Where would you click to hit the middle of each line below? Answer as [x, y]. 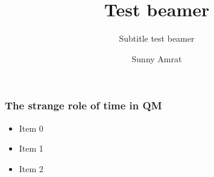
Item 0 [31, 128]
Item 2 [31, 168]
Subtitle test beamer [157, 38]
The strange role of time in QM [83, 105]
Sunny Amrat [157, 58]
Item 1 [31, 148]
